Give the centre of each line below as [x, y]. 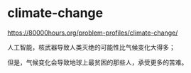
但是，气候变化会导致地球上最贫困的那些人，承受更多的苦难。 [98, 62]
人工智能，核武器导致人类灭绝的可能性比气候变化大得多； [91, 47]
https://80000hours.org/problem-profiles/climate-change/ [93, 33]
